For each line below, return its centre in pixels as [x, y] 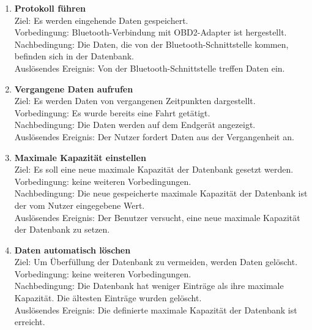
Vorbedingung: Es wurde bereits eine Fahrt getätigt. [112, 112]
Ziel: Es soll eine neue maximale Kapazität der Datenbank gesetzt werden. [154, 169]
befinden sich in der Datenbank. [74, 56]
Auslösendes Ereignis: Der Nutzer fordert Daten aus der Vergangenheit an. [154, 136]
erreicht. [30, 322]
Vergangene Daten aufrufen [74, 88]
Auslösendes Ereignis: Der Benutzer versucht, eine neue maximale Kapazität [157, 217]
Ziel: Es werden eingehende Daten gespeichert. [101, 20]
